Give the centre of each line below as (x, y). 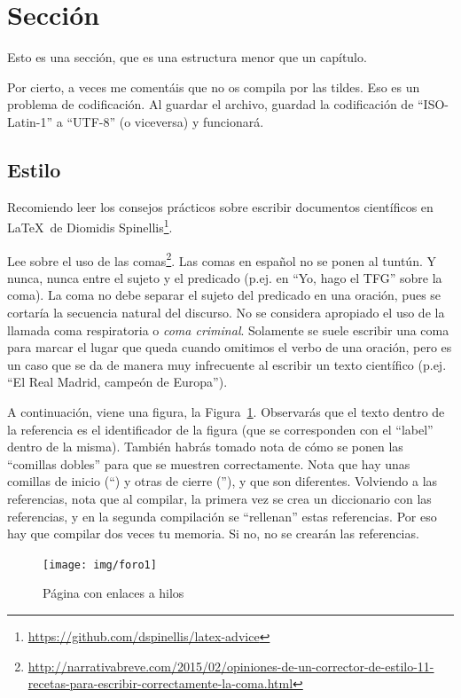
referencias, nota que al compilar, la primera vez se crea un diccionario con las (219, 498)
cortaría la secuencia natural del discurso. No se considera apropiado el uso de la (226, 312)
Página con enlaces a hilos (113, 593)
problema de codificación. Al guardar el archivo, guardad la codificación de (211, 104)
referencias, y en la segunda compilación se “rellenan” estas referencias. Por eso (222, 516)
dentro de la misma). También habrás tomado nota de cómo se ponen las (205, 447)
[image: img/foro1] (100, 565)
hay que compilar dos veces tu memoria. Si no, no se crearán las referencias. (213, 533)
